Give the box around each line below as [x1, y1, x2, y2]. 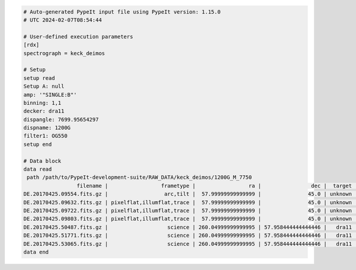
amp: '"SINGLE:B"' [23, 91, 77, 98]
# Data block [23, 157, 62, 164]
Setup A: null [23, 83, 65, 90]
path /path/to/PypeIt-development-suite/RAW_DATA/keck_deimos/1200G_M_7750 [27, 174, 252, 181]
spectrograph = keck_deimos [23, 50, 105, 56]
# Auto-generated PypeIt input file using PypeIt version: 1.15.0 [23, 8, 221, 15]
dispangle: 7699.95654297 [23, 116, 99, 123]
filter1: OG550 [23, 133, 68, 139]
